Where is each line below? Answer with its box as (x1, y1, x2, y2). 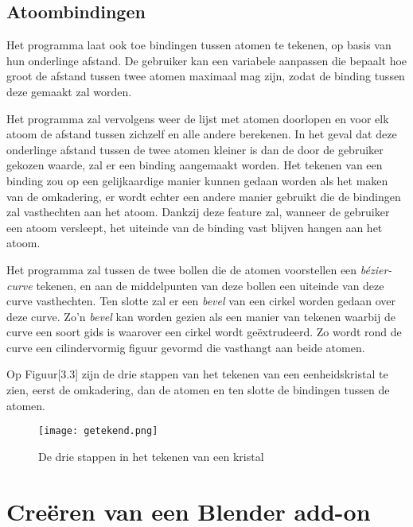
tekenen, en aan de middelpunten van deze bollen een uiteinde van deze (36, 277, 384, 293)
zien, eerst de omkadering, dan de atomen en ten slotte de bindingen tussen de (6, 382, 390, 398)
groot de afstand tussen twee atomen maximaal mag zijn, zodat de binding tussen (6, 68, 405, 84)
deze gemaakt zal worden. (6, 83, 132, 99)
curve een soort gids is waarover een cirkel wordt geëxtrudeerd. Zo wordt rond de (6, 324, 402, 340)
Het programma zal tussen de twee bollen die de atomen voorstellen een (6, 261, 357, 277)
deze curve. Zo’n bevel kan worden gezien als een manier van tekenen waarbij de (6, 308, 395, 324)
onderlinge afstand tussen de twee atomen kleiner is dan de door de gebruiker (6, 141, 384, 157)
